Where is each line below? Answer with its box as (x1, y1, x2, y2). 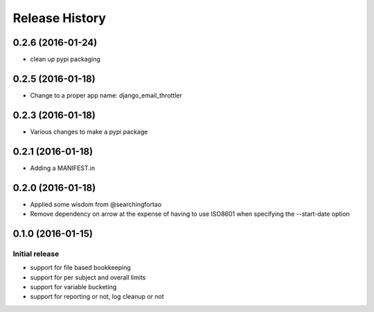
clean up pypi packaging (30, 55, 100, 64)
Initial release (12, 249, 60, 259)
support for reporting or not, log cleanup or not (30, 293, 164, 301)
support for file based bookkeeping (30, 264, 131, 272)
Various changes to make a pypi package (30, 127, 148, 136)
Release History (12, 10, 107, 26)
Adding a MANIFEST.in (30, 163, 96, 172)
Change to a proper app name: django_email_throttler (30, 91, 183, 100)
